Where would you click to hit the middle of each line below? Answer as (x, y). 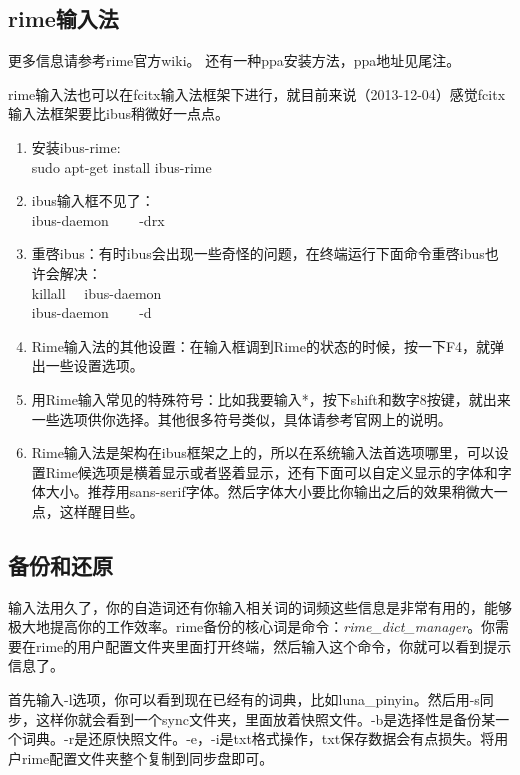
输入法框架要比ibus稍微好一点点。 (118, 113)
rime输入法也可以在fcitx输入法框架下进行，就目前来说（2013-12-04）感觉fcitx (257, 93)
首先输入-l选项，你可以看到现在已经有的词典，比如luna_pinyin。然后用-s (244, 699)
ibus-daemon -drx (98, 219)
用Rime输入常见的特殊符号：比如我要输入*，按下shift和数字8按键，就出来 (271, 398)
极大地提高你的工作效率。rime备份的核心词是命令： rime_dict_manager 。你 (252, 626)
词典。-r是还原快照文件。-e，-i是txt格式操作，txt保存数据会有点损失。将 (258, 738)
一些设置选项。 (94, 365)
